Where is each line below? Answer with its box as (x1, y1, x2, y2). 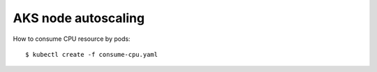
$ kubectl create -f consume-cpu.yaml (25, 51, 158, 58)
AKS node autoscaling (13, 10, 145, 26)
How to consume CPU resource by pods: (13, 35, 131, 43)
